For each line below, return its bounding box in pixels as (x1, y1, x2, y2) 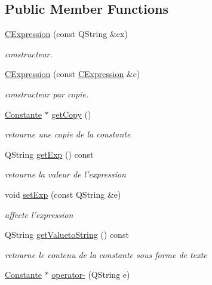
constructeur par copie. (5, 87, 89, 100)
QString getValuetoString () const (5, 228, 129, 241)
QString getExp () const (5, 148, 94, 160)
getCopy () (51, 108, 91, 120)
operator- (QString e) (51, 268, 130, 281)
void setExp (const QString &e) (5, 188, 121, 200)
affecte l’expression (5, 208, 73, 220)
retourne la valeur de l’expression (5, 168, 126, 180)
